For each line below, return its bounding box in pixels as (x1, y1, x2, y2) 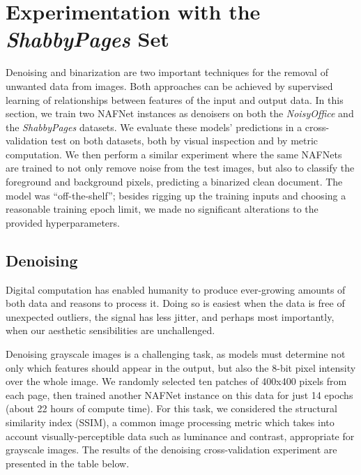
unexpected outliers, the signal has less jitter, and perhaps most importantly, (6, 309, 335, 324)
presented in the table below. (6, 455, 130, 470)
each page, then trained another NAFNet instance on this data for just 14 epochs (6, 387, 353, 402)
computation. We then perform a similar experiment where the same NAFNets (6, 146, 342, 161)
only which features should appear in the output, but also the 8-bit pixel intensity (6, 360, 356, 375)
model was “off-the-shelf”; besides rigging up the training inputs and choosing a (6, 188, 346, 202)
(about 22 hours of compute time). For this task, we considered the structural (6, 401, 337, 416)
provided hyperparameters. (6, 215, 120, 229)
